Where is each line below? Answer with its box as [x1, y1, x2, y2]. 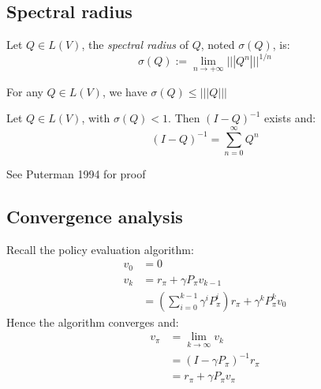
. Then [168, 110, 200, 126]
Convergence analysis [6, 204, 183, 228]
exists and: [264, 110, 316, 126]
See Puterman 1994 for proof [6, 165, 146, 181]
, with [81, 110, 110, 126]
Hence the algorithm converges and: [6, 313, 179, 330]
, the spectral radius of [81, 36, 189, 53]
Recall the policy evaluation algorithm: [6, 241, 194, 257]
